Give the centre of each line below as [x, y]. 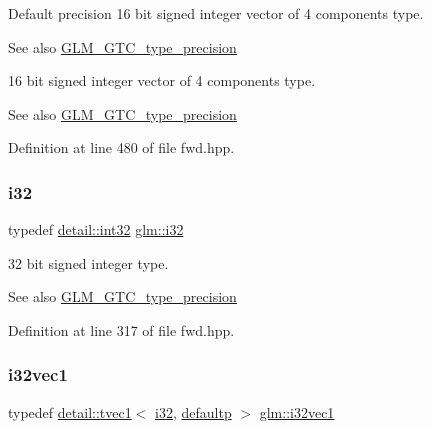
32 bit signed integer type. [88, 262]
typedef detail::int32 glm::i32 [96, 229]
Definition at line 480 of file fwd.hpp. [121, 147]
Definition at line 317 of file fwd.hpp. [121, 329]
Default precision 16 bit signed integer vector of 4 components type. [216, 13]
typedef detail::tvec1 [70, 411]
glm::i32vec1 [297, 411]
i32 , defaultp [193, 411]
